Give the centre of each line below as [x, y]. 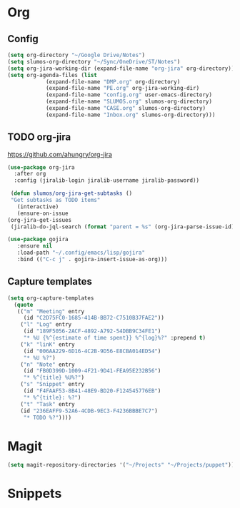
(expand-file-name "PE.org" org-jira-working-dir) [122, 88]
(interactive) [38, 207]
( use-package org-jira [41, 167]
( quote [24, 305]
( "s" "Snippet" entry [52, 385]
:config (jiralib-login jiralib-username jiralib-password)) [107, 181]
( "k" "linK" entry [47, 344]
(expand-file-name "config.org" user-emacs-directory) [129, 95]
